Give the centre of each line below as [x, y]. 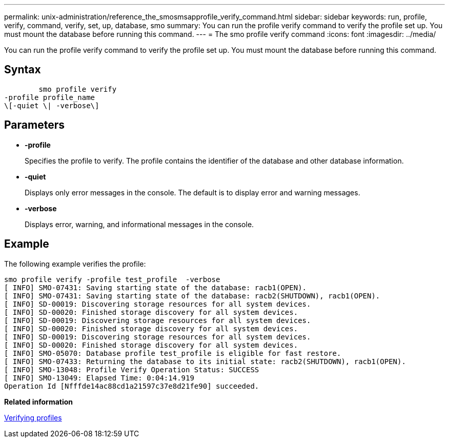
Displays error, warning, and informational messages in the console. [139, 224]
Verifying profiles [33, 417]
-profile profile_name [50, 97]
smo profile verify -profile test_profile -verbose [112, 279]
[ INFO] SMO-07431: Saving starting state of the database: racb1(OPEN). [156, 287]
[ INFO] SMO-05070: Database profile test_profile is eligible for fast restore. [173, 353]
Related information [39, 401]
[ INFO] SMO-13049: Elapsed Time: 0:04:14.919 [99, 378]
